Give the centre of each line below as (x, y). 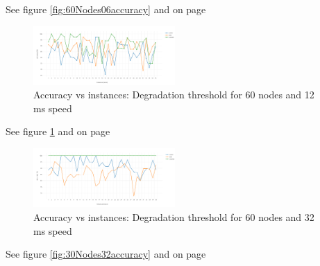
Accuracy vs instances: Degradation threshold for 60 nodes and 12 (174, 95)
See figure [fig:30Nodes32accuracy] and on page (106, 254)
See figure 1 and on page (58, 131)
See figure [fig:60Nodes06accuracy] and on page (106, 9)
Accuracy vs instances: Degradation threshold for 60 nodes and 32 (174, 217)
